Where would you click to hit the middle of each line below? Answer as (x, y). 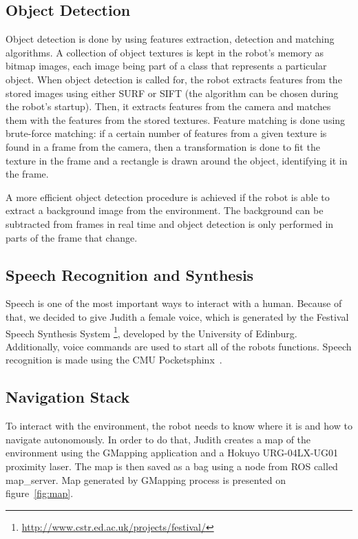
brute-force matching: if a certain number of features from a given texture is (166, 133)
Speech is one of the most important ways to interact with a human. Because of (174, 303)
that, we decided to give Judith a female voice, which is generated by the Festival (177, 316)
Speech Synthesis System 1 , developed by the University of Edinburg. (151, 332)
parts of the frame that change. (72, 237)
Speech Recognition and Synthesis (130, 274)
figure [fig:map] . (40, 493)
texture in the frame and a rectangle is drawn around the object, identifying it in (177, 160)
